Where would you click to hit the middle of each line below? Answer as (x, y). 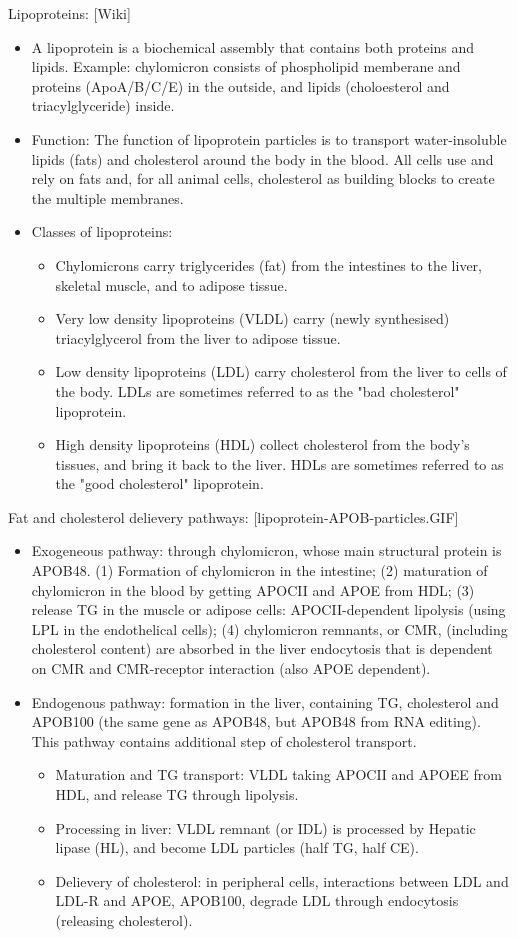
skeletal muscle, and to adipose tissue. (171, 284)
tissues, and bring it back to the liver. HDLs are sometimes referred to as (279, 463)
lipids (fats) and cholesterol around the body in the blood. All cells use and (262, 158)
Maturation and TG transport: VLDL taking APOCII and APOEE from (278, 774)
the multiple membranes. (107, 197)
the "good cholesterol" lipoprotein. (159, 483)
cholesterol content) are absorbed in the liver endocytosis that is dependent (262, 648)
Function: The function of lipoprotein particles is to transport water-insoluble (269, 138)
